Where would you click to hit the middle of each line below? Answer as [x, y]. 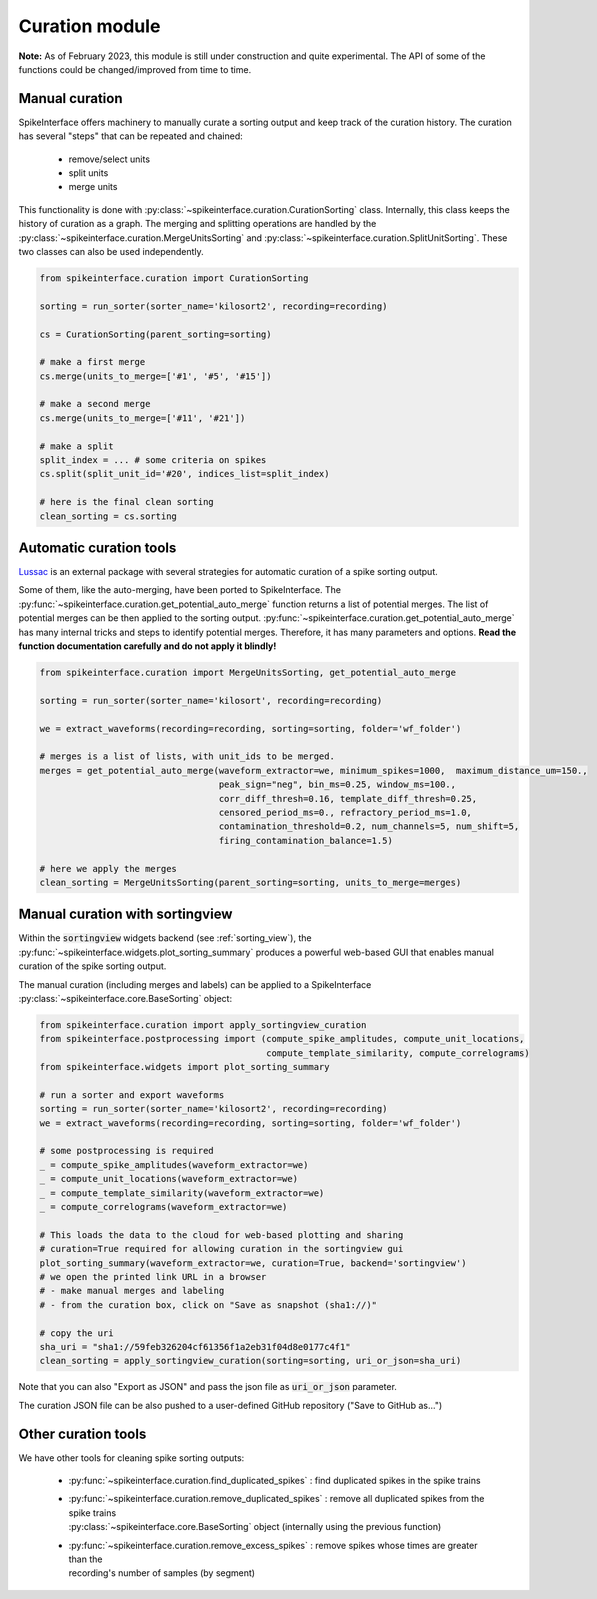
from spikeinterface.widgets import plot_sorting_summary [184, 1067]
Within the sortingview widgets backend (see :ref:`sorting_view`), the [165, 938]
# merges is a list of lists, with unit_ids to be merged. [187, 756]
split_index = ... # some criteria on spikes [153, 460]
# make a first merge [92, 362]
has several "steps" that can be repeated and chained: [131, 136]
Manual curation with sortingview [125, 914]
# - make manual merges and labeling [132, 1291]
